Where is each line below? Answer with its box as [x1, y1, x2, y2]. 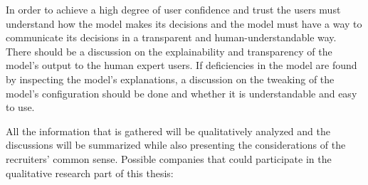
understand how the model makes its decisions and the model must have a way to [6, 16, 362, 31]
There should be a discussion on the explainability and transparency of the [6, 43, 332, 58]
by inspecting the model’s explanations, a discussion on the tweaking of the [6, 71, 335, 86]
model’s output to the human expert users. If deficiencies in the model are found [6, 58, 357, 73]
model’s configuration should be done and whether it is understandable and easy [6, 85, 357, 100]
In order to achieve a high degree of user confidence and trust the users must [6, 2, 341, 16]
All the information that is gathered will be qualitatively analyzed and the [6, 123, 330, 138]
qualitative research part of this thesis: [6, 165, 174, 180]
